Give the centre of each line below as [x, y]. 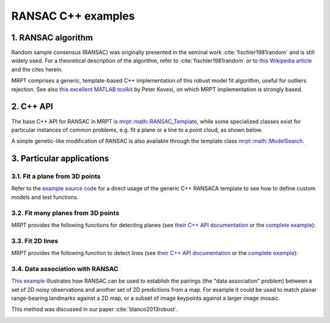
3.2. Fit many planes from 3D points [65, 213]
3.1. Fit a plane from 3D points [56, 176]
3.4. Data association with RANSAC [65, 269]
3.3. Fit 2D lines [35, 240]
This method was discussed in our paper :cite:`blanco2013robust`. [95, 310]
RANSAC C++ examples [73, 16]
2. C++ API [32, 107]
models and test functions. [45, 197]
